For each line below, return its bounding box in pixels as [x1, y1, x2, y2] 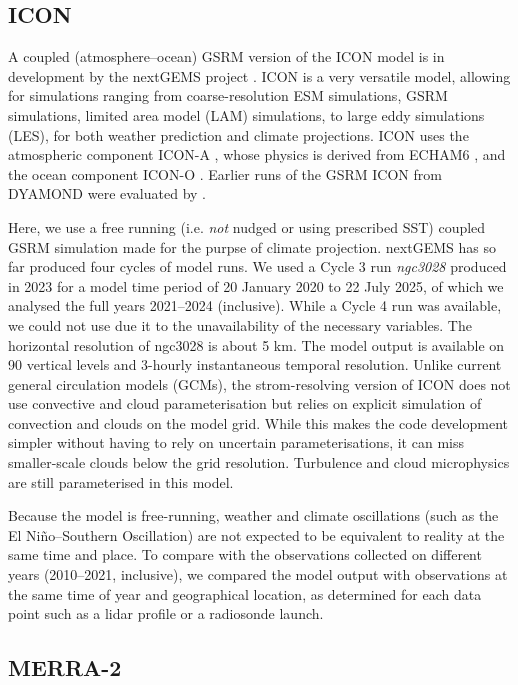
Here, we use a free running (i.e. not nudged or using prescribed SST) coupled [8, 216, 486, 237]
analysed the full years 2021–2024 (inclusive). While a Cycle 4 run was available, [8, 295, 502, 316]
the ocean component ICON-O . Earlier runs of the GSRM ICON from [8, 163, 442, 184]
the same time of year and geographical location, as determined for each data [8, 583, 482, 604]
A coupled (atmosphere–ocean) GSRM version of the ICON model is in [8, 46, 445, 67]
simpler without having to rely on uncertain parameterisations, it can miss [8, 432, 464, 453]
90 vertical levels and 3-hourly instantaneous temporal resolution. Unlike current [8, 354, 502, 375]
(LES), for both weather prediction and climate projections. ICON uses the [8, 124, 469, 145]
